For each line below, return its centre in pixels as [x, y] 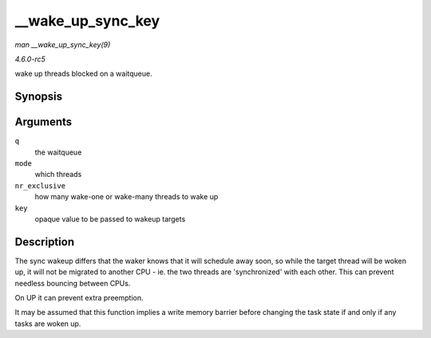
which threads [58, 175]
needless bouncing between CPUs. [73, 283]
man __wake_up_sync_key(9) [63, 45]
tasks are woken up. [48, 324]
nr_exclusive [40, 186]
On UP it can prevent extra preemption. [79, 298]
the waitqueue [58, 152]
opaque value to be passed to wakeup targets [110, 218]
